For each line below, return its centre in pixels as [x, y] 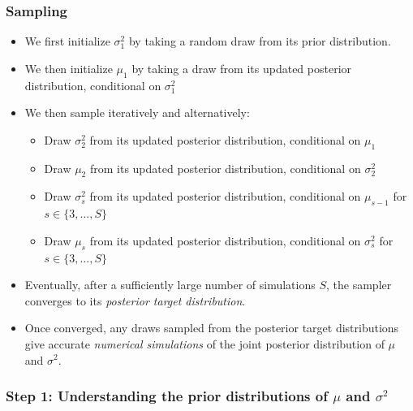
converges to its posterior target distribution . [135, 300]
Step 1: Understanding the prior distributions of [167, 396]
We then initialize [69, 68]
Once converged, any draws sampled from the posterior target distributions [212, 328]
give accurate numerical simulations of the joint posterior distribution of [204, 343]
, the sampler [359, 285]
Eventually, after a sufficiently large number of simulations [170, 285]
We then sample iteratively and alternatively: [137, 112]
